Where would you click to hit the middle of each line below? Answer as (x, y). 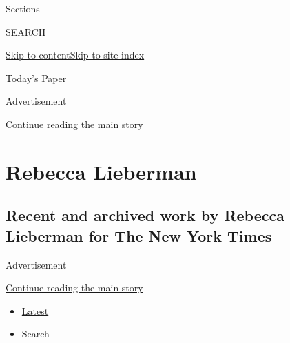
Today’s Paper (36, 77)
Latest (35, 310)
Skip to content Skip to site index (75, 55)
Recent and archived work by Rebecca (145, 215)
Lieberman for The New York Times (139, 235)
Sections (23, 8)
